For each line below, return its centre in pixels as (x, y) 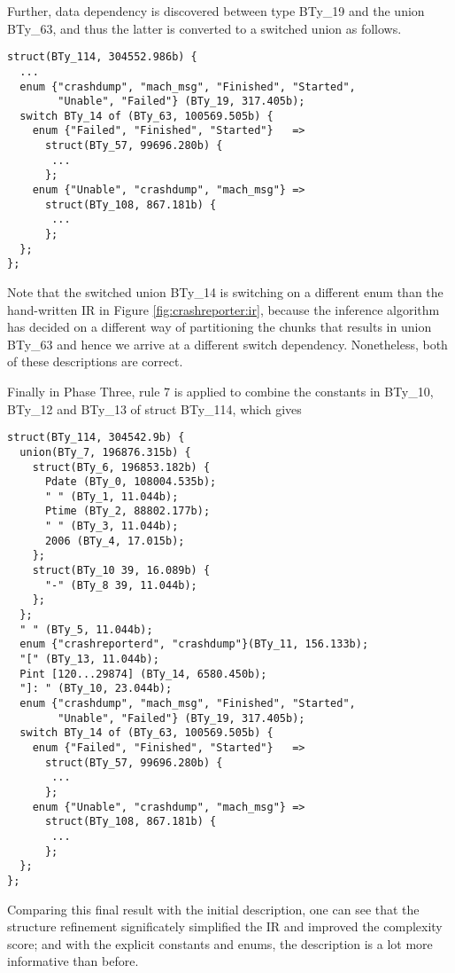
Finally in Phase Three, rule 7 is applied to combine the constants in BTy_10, (220, 391)
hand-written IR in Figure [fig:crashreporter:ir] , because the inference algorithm (224, 309)
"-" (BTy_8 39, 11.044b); (121, 585)
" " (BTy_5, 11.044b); (86, 629)
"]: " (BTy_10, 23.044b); (96, 689)
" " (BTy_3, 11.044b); (112, 526)
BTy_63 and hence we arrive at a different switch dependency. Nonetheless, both (227, 344)
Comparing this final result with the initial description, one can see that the (213, 909)
